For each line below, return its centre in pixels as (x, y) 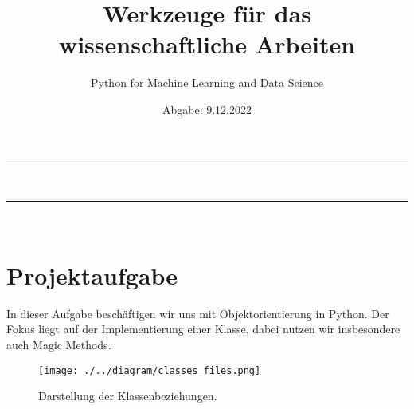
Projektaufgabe (92, 275)
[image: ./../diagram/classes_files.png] (150, 370)
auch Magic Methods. (59, 344)
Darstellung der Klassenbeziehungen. (128, 396)
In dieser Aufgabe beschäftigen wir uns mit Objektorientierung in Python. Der (198, 313)
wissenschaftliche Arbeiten (207, 44)
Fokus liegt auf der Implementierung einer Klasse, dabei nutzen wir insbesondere (203, 329)
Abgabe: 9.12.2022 (207, 109)
